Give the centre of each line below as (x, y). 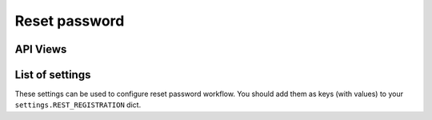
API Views (41, 49)
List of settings (53, 75)
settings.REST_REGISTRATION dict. (78, 105)
